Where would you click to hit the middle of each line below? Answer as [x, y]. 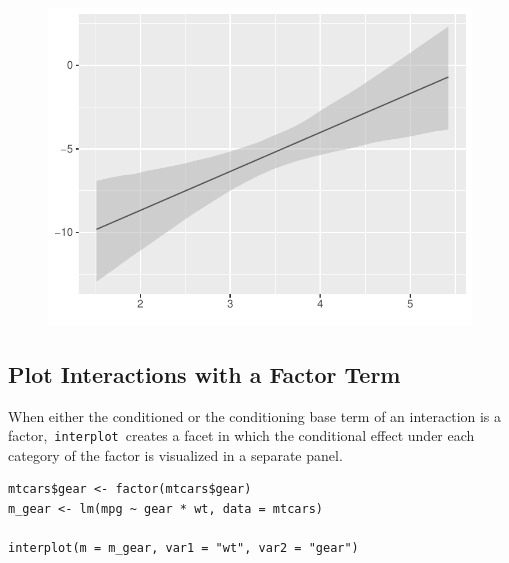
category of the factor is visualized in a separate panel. [175, 454]
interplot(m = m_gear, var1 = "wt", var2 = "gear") [183, 548]
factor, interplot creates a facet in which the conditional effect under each [241, 435]
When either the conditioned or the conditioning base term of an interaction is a [255, 415]
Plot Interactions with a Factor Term [204, 373]
